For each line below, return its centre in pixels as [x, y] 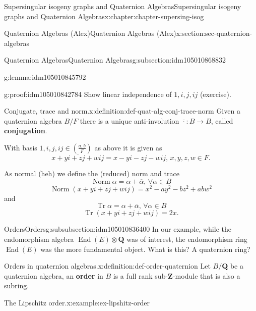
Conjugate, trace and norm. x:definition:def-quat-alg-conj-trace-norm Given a [122, 111]
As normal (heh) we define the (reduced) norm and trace [92, 173]
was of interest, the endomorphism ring [187, 239]
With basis [21, 147]
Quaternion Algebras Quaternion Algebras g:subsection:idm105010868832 [115, 60]
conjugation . [26, 131]
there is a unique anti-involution [130, 120]
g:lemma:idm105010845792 [45, 76]
